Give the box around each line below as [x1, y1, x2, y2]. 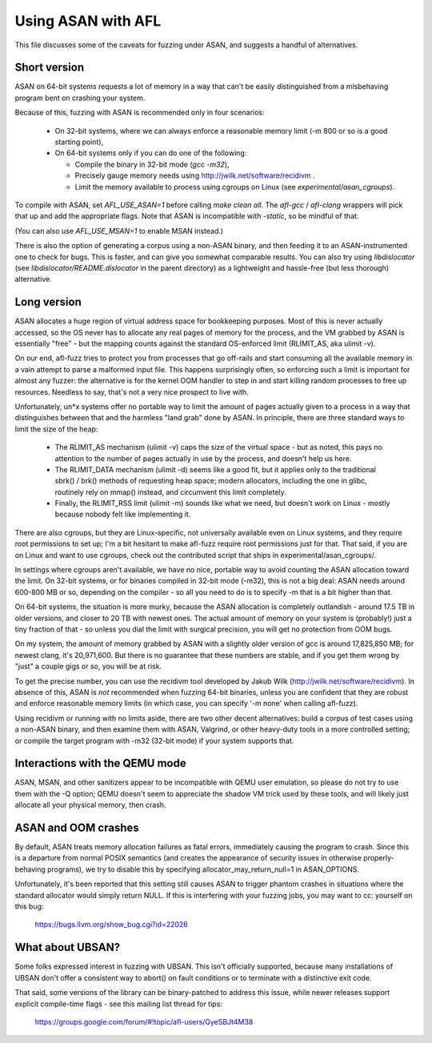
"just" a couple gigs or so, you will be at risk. [14, 661, 162, 672]
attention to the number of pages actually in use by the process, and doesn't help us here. [54, 453, 352, 463]
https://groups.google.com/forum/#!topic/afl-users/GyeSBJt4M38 [34, 1017, 254, 1026]
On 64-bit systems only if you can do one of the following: [54, 148, 247, 158]
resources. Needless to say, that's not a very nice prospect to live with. [14, 387, 249, 396]
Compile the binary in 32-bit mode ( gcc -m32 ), [74, 159, 230, 169]
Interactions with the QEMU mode [14, 756, 187, 770]
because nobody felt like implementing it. [54, 509, 191, 519]
